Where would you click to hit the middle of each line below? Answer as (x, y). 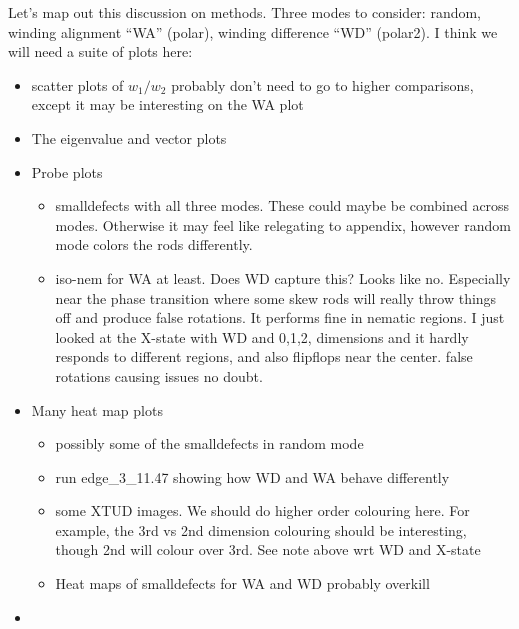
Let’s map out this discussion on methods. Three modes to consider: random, (245, 12)
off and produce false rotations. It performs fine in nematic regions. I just (280, 317)
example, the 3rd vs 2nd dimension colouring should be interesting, (261, 529)
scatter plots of (77, 84)
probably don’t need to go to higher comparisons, (322, 84)
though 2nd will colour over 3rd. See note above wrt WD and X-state (268, 549)
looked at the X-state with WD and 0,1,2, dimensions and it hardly (262, 336)
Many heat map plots (97, 409)
